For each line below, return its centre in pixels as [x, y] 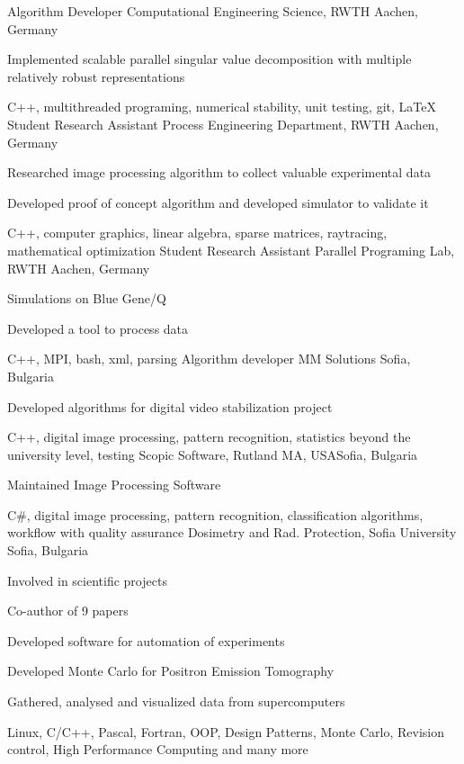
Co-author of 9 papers [68, 611]
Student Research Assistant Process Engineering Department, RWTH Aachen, [223, 124]
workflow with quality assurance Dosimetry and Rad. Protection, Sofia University [232, 532]
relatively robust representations [96, 76]
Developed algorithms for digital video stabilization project [170, 406]
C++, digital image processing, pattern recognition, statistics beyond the [209, 437]
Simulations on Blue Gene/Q [87, 298]
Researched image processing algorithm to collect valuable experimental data [219, 172]
